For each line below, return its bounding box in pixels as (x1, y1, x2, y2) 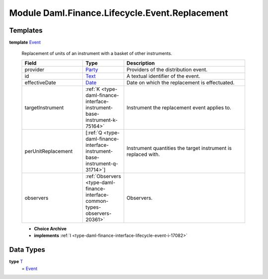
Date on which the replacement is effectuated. (127, 79, 235, 86)
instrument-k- (85, 116, 118, 123)
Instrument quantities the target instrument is (127, 144, 232, 151)
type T (9, 259, 23, 265)
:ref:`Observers (85, 173, 121, 180)
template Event (9, 40, 41, 46)
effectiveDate (24, 79, 57, 86)
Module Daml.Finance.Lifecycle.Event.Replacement (9, 7, 228, 18)
